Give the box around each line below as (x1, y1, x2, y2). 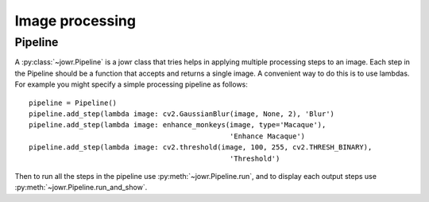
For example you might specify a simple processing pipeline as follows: (14, 80, 248, 89)
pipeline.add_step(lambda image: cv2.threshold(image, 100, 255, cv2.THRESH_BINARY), (29, 143, 373, 152)
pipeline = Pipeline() (29, 98, 118, 107)
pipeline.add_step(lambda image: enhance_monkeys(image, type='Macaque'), (29, 120, 327, 130)
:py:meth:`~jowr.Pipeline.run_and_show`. (14, 183, 148, 192)
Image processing (14, 12, 137, 29)
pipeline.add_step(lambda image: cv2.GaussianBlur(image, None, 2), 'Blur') (29, 109, 335, 118)
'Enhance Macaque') (229, 131, 306, 141)
